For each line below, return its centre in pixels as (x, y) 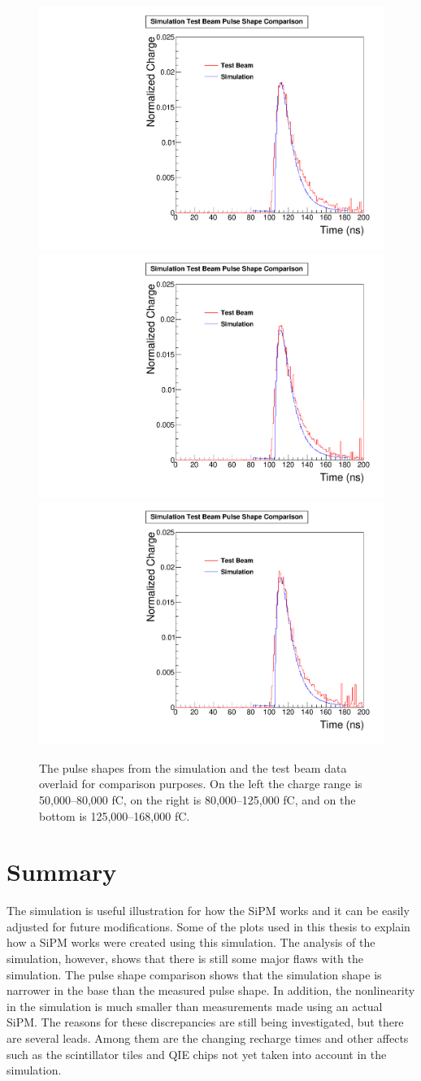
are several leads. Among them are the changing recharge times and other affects (208, 1038)
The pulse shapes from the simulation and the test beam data (193, 767)
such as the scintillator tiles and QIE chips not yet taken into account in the (197, 1054)
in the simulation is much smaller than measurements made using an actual (195, 1006)
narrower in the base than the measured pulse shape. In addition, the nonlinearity (211, 990)
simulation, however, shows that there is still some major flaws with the (185, 959)
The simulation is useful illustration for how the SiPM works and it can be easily (208, 911)
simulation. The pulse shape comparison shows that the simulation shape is (194, 974)
